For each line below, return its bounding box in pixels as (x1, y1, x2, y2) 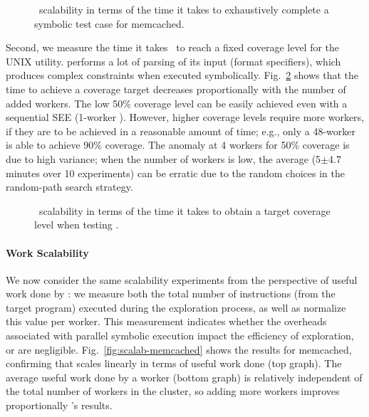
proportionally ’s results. (6, 398, 113, 413)
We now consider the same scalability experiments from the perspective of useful (6, 272, 358, 287)
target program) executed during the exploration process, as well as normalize (6, 300, 346, 315)
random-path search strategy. (6, 179, 133, 194)
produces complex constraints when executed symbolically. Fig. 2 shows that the (6, 68, 358, 83)
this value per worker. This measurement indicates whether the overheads (6, 314, 327, 329)
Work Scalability (6, 245, 89, 260)
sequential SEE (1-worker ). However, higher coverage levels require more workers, (6, 110, 365, 125)
